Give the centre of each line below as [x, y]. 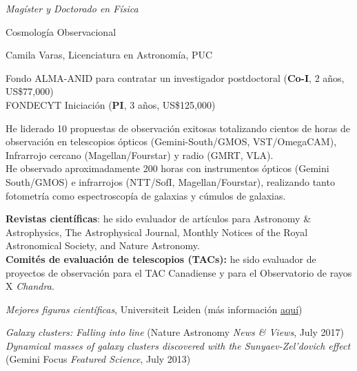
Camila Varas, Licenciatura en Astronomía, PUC [109, 55]
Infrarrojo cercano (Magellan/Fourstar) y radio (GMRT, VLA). [140, 155]
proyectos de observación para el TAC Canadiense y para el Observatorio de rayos [179, 272]
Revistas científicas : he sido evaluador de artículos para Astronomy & [159, 219]
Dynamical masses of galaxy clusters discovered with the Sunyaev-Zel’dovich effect [178, 345]
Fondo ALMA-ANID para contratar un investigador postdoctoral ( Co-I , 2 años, [175, 77]
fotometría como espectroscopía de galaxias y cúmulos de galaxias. [146, 195]
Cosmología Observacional [61, 31]
